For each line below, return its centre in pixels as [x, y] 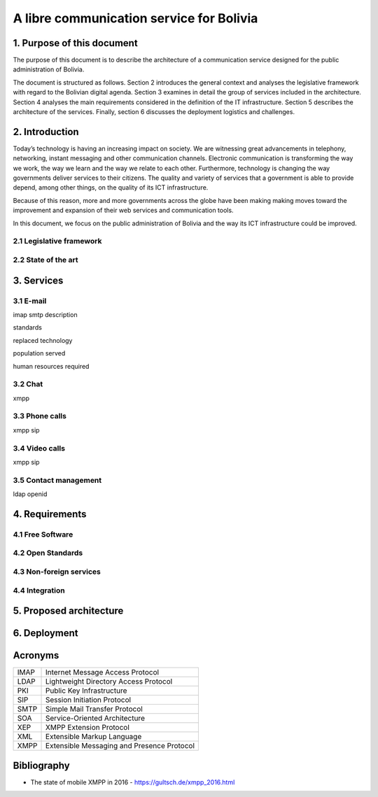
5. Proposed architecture [68, 611]
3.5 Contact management [57, 480]
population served [39, 353]
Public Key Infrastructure [86, 691]
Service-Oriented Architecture [95, 719]
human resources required [51, 366]
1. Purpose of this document [75, 43]
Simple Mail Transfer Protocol [94, 709]
